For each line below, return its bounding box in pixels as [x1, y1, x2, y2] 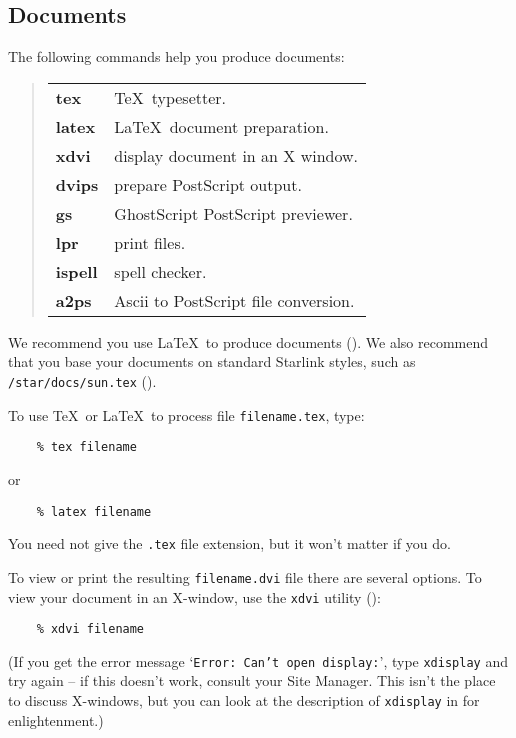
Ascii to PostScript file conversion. [114, 288, 355, 312]
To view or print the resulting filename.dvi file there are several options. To [8, 566, 482, 587]
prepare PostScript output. [114, 172, 302, 196]
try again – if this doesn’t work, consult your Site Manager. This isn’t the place [8, 670, 496, 691]
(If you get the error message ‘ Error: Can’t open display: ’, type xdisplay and [8, 650, 508, 671]
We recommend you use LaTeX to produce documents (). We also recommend [8, 331, 488, 352]
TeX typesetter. [114, 85, 227, 109]
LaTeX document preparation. [114, 114, 329, 138]
